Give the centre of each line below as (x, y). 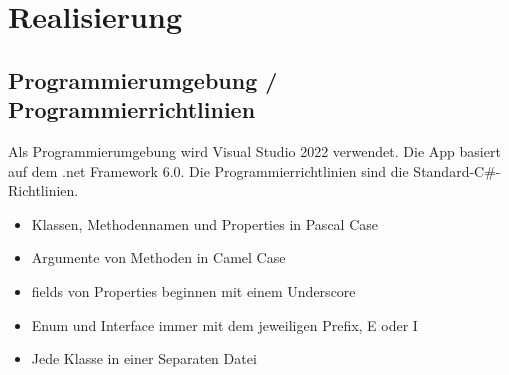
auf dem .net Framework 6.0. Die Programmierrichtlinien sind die (208, 170)
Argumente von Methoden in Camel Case (158, 257)
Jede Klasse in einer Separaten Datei (144, 358)
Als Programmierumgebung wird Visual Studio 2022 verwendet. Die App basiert (254, 150)
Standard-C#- (457, 170)
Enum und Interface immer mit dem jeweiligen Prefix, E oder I (224, 324)
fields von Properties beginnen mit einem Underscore (193, 290)
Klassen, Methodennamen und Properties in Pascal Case (204, 223)
